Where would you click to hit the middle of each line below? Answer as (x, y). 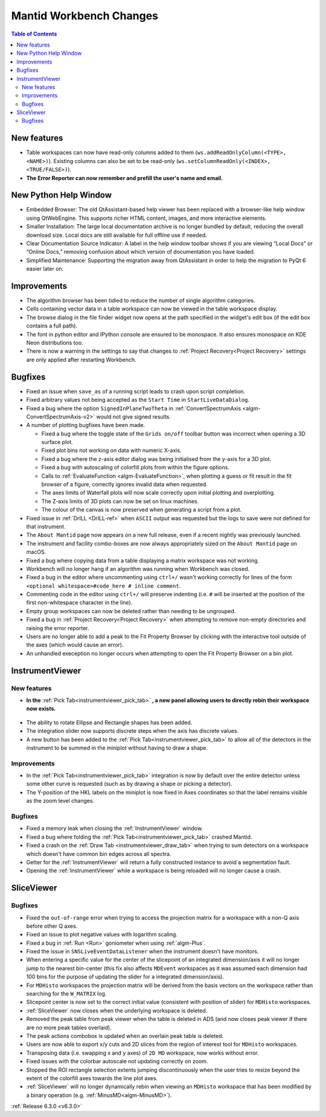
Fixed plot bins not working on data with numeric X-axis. (111, 451)
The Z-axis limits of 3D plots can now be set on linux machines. (120, 501)
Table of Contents (34, 34)
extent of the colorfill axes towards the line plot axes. (92, 1078)
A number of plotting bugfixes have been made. (86, 425)
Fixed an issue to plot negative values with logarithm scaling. (102, 935)
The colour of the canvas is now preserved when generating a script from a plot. (142, 510)
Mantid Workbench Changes (85, 16)
